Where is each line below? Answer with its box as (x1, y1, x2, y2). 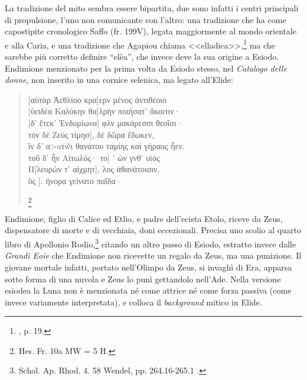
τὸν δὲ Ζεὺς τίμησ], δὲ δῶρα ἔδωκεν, (28, 128, 155, 140)
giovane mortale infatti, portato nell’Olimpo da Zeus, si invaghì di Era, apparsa (5, 260, 292, 273)
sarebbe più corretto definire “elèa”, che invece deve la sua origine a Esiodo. (5, 50, 279, 63)
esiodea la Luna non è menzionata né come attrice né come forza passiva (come (5, 284, 292, 297)
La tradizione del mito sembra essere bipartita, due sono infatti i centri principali (5, 2, 299, 14)
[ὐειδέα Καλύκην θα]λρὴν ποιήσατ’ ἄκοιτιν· (28, 105, 181, 117)
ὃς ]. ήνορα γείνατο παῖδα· (28, 174, 122, 186)
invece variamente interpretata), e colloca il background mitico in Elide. (5, 295, 262, 308)
